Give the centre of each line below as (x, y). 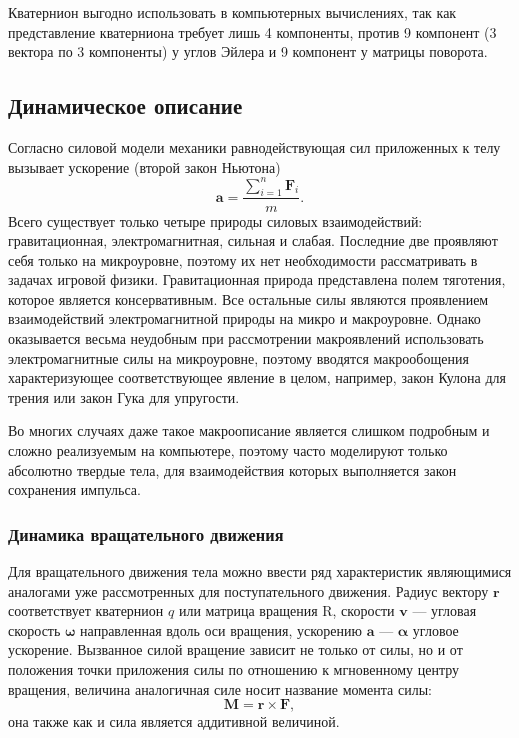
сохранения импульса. (74, 489)
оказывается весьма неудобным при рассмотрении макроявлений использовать (246, 338)
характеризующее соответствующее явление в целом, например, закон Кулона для (257, 377)
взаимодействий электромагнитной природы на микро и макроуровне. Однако (244, 318)
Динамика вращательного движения (146, 533)
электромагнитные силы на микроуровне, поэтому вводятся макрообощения (238, 357)
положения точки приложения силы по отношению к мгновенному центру (233, 669)
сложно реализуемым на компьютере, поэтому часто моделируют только (228, 450)
